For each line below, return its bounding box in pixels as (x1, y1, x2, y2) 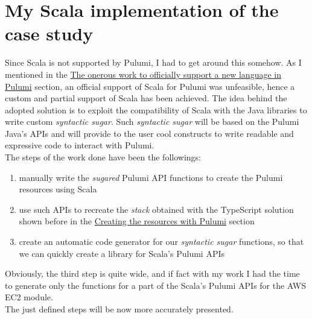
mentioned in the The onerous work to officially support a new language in (5, 68, 281, 80)
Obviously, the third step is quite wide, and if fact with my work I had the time (5, 267, 300, 280)
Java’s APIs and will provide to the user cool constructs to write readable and (5, 127, 294, 139)
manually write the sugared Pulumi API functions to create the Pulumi (19, 171, 283, 183)
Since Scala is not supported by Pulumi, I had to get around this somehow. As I (5, 56, 302, 69)
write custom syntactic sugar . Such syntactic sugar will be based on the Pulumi (5, 115, 299, 128)
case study (5, 21, 94, 46)
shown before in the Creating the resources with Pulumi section (19, 215, 255, 227)
